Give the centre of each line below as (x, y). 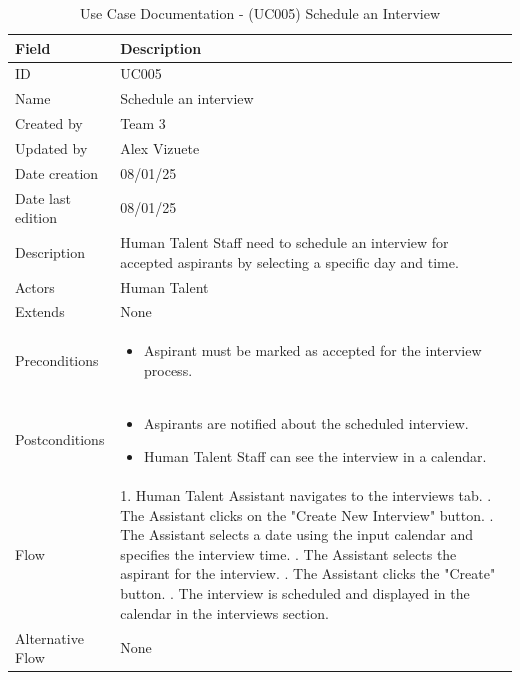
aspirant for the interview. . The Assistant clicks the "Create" (308, 573)
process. (168, 369)
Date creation (57, 172)
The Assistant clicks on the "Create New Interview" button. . (307, 514)
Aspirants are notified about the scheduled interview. (306, 422)
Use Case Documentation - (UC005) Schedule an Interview (260, 13)
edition (36, 217)
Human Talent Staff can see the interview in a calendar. (315, 456)
